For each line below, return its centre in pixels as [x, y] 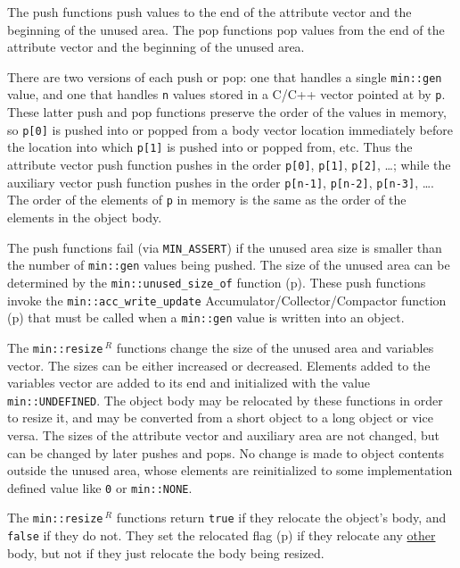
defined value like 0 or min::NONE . [100, 487]
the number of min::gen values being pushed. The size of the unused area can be [229, 265]
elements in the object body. [85, 217]
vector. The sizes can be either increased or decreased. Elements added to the [219, 365]
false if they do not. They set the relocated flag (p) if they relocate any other [222, 535]
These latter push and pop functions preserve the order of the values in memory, [227, 112]
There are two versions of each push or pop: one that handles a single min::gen [225, 76]
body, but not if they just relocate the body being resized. [166, 552]
